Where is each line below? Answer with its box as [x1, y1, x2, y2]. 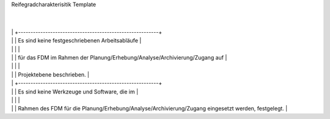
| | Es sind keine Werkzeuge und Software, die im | [11, 88, 139, 95]
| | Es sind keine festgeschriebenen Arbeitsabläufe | [11, 37, 142, 44]
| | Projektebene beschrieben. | [11, 70, 90, 78]
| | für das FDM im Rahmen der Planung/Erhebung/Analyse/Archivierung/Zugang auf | [11, 53, 227, 61]
